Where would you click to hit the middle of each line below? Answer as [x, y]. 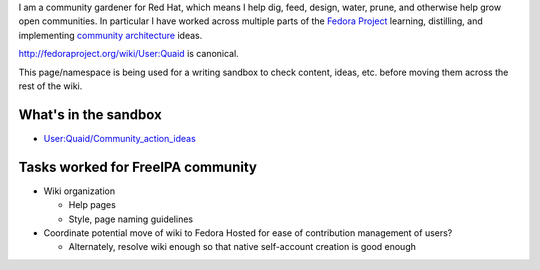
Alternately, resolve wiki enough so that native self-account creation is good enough [242, 247]
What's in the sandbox [90, 114]
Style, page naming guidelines [131, 219]
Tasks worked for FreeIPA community [137, 166]
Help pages [92, 205]
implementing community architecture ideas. [110, 35]
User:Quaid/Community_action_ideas [120, 138]
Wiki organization [79, 191]
